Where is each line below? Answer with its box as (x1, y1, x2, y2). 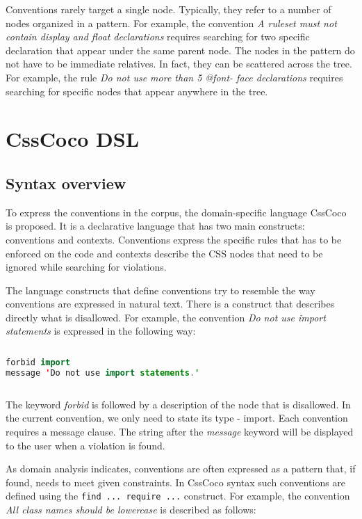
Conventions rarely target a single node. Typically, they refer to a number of (6, 2, 331, 16)
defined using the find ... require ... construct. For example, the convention (6, 488, 350, 503)
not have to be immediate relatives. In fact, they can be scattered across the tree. (6, 56, 352, 71)
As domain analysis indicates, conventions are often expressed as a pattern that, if (6, 461, 356, 476)
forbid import (6, 358, 71, 368)
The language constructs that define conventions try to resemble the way (6, 282, 315, 297)
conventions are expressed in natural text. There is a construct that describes (6, 296, 335, 311)
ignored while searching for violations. (6, 259, 167, 274)
